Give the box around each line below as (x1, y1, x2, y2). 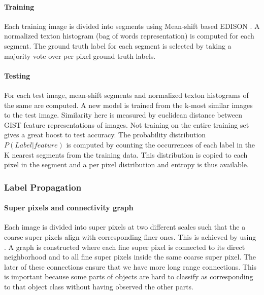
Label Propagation (4, 180, 82, 193)
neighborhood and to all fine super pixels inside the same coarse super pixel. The (4, 251, 256, 262)
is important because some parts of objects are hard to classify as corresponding (4, 271, 253, 282)
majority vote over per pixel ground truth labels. (4, 50, 156, 61)
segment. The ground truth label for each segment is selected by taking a (4, 40, 232, 51)
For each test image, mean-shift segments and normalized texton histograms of (4, 89, 249, 100)
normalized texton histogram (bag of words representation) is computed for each (4, 30, 254, 41)
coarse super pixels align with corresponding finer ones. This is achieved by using (4, 231, 256, 242)
